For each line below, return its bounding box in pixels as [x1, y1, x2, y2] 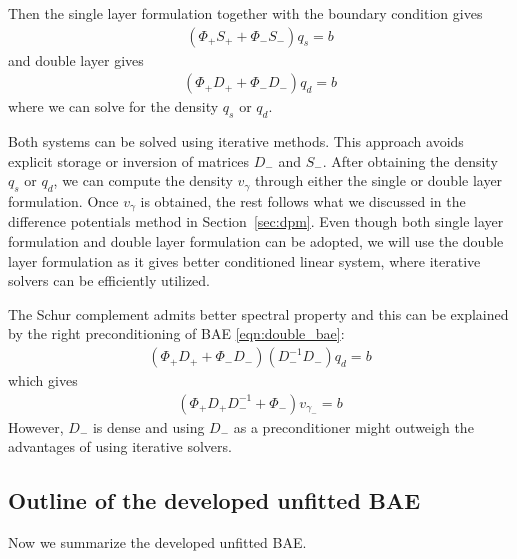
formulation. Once [8, 191, 119, 212]
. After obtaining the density [322, 150, 498, 171]
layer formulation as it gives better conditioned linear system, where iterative [8, 250, 481, 271]
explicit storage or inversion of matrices [8, 150, 250, 171]
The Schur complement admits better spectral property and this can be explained [8, 303, 509, 324]
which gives [8, 370, 78, 391]
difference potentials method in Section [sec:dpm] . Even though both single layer [8, 211, 504, 232]
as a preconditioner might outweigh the [233, 416, 474, 437]
